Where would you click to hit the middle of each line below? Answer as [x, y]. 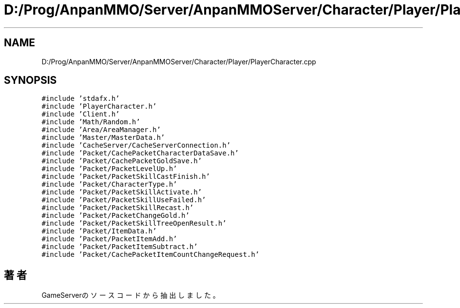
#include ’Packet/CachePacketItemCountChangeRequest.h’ [151, 255]
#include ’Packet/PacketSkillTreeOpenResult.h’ [134, 223]
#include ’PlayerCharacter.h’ [99, 106]
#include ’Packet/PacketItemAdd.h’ [109, 239]
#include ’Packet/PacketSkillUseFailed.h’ [124, 200]
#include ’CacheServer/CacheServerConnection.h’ [136, 145]
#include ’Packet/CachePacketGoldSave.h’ [122, 161]
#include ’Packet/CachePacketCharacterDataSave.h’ [140, 153]
